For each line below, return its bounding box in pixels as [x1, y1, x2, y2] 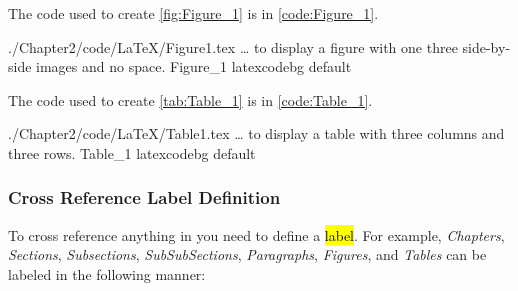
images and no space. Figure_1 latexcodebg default [36, 56, 352, 77]
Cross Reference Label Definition [8, 185, 281, 210]
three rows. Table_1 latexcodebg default [8, 142, 256, 163]
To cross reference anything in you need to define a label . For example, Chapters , [8, 224, 505, 245]
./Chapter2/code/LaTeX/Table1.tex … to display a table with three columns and [8, 123, 505, 144]
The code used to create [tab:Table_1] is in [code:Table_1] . [8, 89, 373, 110]
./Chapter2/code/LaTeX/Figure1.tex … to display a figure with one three [8, 36, 458, 57]
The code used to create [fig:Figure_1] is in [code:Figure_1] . [8, 3, 379, 23]
